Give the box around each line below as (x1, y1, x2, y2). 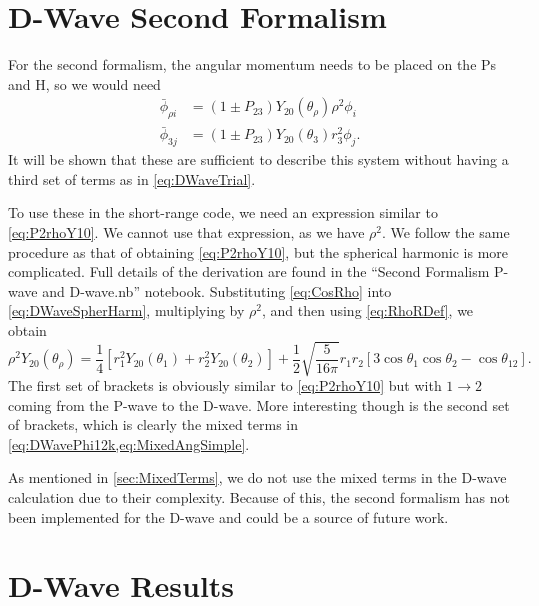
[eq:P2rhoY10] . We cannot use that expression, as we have (8, 221, 365, 242)
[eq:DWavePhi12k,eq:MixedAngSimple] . (8, 433, 250, 454)
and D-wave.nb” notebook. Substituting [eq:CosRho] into (42, 280, 392, 301)
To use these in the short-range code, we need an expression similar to (8, 202, 438, 223)
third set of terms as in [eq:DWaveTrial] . (8, 168, 256, 189)
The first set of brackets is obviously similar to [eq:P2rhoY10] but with (8, 375, 442, 396)
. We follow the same (382, 221, 510, 242)
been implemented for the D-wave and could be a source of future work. (8, 506, 449, 527)
